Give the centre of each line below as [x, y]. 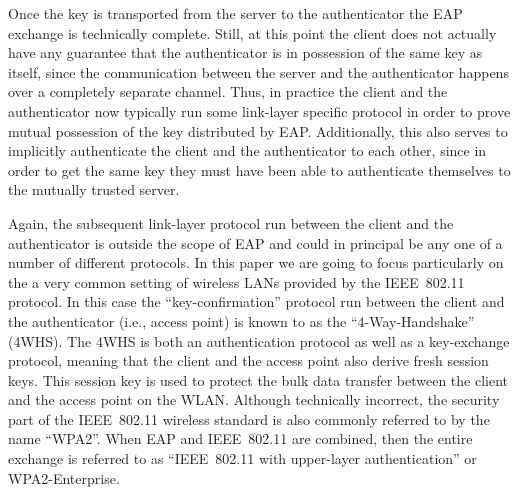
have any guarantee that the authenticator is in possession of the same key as [245, 52]
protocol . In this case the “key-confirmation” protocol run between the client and [256, 301]
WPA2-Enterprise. [64, 477]
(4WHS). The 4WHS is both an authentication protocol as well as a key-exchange [259, 340]
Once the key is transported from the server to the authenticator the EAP [235, 13]
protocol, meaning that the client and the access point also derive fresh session [248, 360]
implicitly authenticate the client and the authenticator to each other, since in [247, 150]
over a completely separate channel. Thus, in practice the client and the [228, 91]
